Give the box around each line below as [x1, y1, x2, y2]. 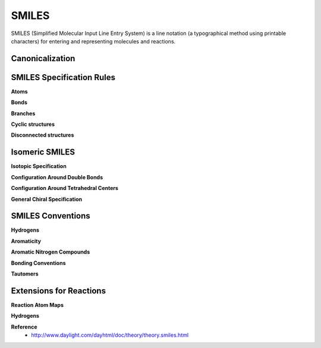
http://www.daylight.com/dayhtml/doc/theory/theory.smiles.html [31, 331, 189, 338]
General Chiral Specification [11, 195, 83, 203]
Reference [11, 323, 37, 330]
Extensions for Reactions [11, 286, 106, 296]
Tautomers [11, 270, 39, 277]
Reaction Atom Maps [11, 301, 64, 308]
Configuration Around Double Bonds [11, 173, 103, 181]
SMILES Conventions [11, 211, 90, 221]
